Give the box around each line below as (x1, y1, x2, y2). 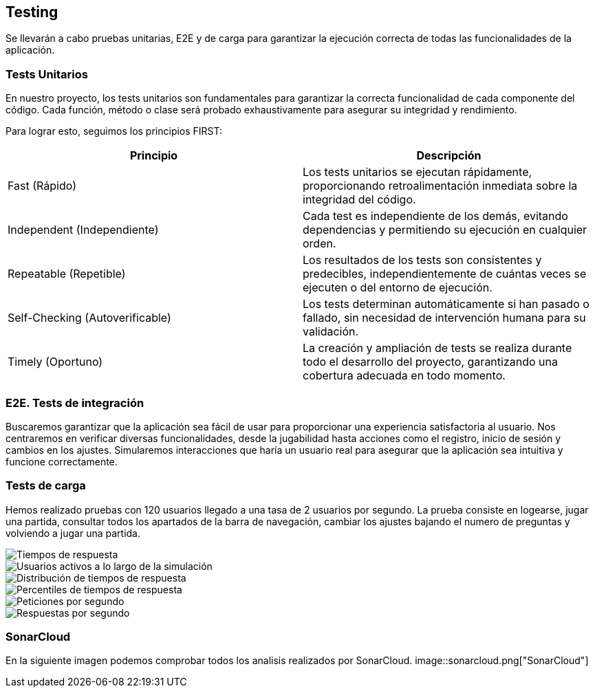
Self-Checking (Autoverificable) (8, 311, 171, 325)
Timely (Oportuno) (8, 355, 103, 369)
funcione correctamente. (6, 455, 118, 467)
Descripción (416, 148, 482, 163)
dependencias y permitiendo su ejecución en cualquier (303, 223, 587, 237)
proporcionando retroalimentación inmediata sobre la (303, 179, 578, 193)
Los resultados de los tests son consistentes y (303, 253, 542, 267)
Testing (6, 3, 58, 21)
